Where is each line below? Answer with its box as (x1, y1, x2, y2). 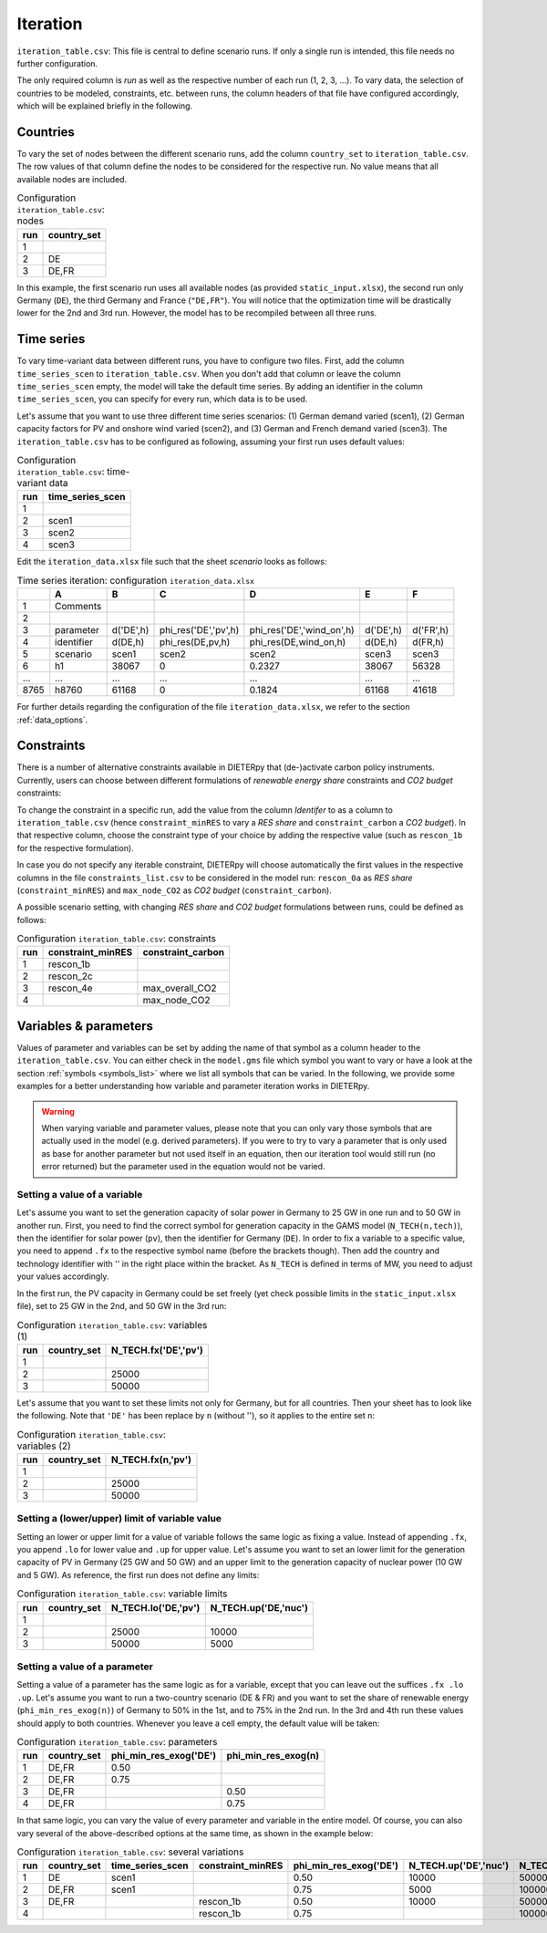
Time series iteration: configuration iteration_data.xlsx (16, 574, 255, 587)
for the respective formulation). (16, 842, 134, 853)
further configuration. (16, 57, 98, 68)
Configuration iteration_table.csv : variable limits (16, 1587, 228, 1600)
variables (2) (16, 1439, 72, 1452)
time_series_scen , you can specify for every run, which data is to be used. (16, 393, 308, 405)
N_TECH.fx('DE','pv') (110, 1344, 204, 1356)
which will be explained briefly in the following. (16, 100, 193, 111)
